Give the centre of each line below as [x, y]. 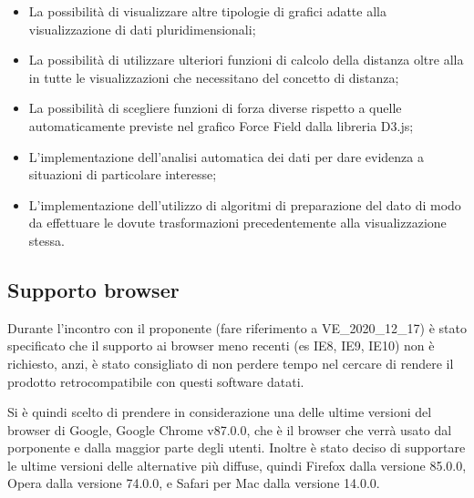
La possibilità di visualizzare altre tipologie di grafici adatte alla [207, 11]
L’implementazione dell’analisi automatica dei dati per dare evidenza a [226, 156]
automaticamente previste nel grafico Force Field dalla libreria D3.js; [221, 125]
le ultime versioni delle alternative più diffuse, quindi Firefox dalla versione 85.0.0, [237, 465]
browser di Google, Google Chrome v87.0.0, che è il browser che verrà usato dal [230, 429]
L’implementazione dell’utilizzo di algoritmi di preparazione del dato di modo [245, 204]
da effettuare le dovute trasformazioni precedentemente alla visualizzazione [237, 223]
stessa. [46, 240]
